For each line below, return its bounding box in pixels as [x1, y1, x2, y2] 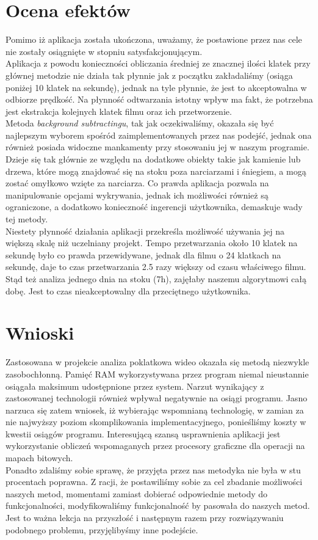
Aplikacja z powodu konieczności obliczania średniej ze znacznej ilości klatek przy [5, 57, 311, 70]
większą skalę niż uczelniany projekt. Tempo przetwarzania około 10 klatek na [5, 236, 298, 249]
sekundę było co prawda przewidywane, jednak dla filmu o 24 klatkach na [5, 248, 281, 261]
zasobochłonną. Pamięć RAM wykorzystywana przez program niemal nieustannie [5, 367, 309, 380]
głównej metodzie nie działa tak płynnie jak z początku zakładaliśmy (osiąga [5, 68, 293, 81]
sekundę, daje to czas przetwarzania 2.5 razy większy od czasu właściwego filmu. [5, 260, 306, 273]
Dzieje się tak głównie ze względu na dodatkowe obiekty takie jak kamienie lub [5, 153, 301, 166]
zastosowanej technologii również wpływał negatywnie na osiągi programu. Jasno [5, 392, 308, 404]
